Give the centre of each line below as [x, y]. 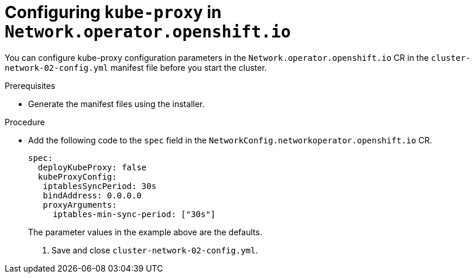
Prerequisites [30, 85]
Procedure [25, 122]
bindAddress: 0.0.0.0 [92, 195]
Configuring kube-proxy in [113, 12]
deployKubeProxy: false [92, 167]
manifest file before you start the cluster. [188, 67]
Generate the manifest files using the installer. [116, 104]
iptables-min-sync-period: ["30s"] [134, 214]
